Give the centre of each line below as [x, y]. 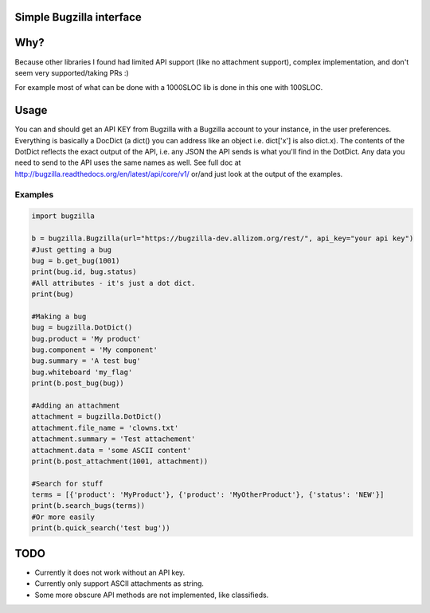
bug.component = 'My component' [95, 350]
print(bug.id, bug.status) [84, 272]
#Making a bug [59, 316]
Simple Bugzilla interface [78, 17]
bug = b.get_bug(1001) [76, 260]
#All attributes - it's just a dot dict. [113, 283]
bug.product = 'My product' [86, 339]
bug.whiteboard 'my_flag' [82, 372]
